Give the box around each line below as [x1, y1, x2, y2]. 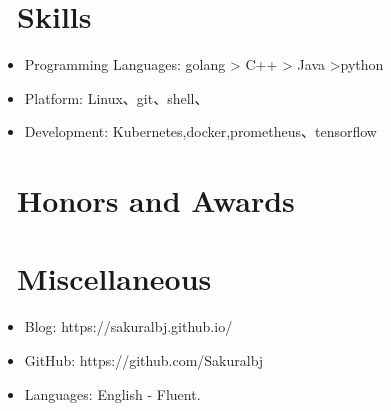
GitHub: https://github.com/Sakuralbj [24, 350, 264, 370]
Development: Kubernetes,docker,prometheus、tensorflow [24, 121, 377, 142]
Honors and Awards [17, 180, 295, 221]
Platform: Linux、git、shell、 [24, 87, 209, 108]
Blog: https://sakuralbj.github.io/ [24, 316, 233, 337]
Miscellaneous [17, 258, 212, 299]
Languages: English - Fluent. [24, 383, 201, 404]
